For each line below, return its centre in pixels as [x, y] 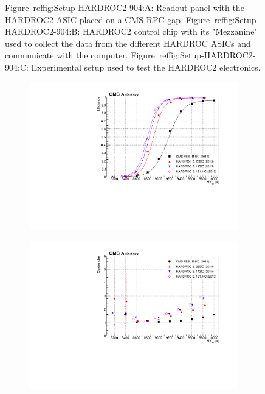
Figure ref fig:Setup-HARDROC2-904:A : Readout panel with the [125, 7]
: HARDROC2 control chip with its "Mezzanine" [167, 31]
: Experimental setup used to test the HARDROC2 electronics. [143, 67]
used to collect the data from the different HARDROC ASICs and [128, 43]
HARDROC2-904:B [41, 31]
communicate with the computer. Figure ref [89, 55]
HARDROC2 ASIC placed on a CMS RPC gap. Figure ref [117, 19]
